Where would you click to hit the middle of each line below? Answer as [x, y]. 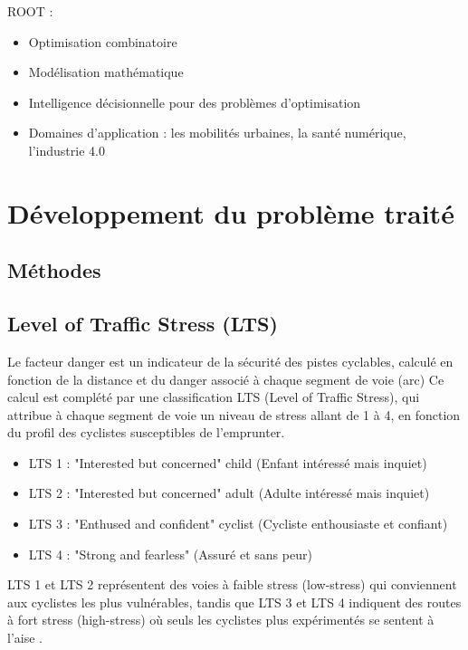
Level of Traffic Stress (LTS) [143, 324]
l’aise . [25, 638]
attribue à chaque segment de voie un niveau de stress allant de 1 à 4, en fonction [234, 414]
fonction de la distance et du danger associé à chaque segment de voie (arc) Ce [226, 379]
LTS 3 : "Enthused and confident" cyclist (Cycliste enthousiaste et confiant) [238, 524]
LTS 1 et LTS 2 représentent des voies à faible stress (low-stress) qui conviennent [232, 584]
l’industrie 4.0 [67, 150]
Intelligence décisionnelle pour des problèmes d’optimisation [195, 102]
